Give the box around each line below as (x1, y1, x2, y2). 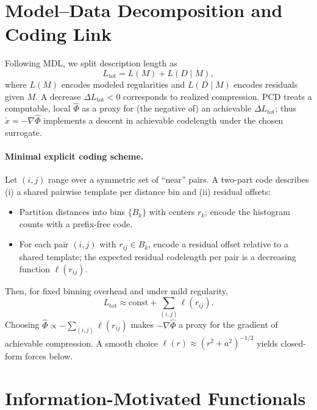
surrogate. (5, 125, 42, 138)
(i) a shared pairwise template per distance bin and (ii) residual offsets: (5, 185, 271, 197)
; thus (275, 102, 297, 115)
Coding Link (5, 21, 112, 46)
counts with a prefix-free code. (19, 217, 133, 230)
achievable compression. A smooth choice (5, 336, 158, 349)
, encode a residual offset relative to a (148, 238, 288, 250)
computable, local (5, 102, 71, 115)
